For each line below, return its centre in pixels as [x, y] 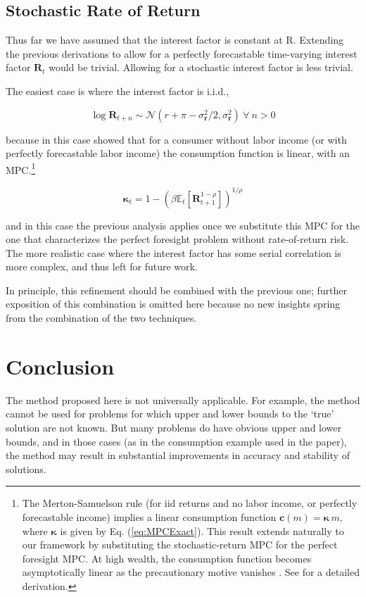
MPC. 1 [21, 168]
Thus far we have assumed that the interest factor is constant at [144, 40]
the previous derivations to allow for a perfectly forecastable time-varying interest [182, 53]
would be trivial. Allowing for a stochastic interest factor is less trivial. [201, 67]
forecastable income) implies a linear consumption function [149, 516]
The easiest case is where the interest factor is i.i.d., [118, 90]
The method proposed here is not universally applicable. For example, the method [183, 400]
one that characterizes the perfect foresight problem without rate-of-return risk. [177, 239]
